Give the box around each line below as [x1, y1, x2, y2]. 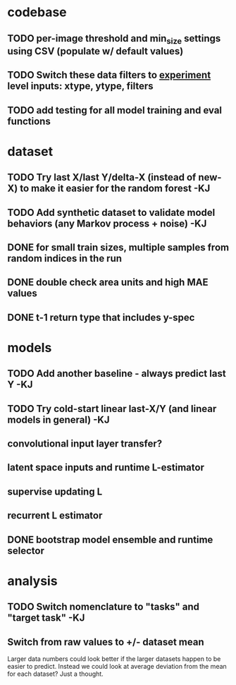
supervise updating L [7, 485, 103, 497]
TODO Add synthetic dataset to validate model [7, 206, 216, 219]
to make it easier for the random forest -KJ [20, 183, 211, 195]
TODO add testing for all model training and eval [7, 104, 223, 116]
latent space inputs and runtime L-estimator [7, 461, 204, 473]
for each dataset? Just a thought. [7, 669, 104, 678]
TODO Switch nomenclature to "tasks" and [7, 601, 199, 613]
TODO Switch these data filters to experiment [7, 69, 211, 81]
